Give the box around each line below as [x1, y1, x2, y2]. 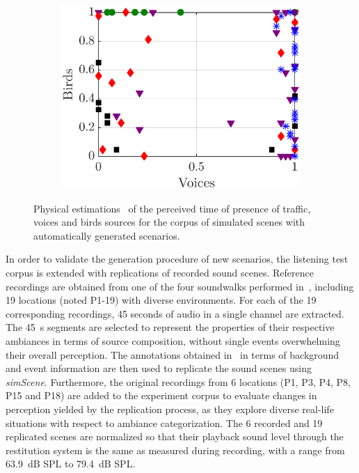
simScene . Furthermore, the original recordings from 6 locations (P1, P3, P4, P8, [6, 374, 351, 389]
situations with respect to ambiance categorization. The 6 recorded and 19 [6, 415, 323, 430]
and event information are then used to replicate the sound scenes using [6, 361, 312, 375]
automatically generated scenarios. [33, 228, 180, 242]
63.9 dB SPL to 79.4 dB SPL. [6, 456, 136, 471]
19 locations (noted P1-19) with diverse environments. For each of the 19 [6, 293, 317, 307]
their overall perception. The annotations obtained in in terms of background [6, 347, 340, 362]
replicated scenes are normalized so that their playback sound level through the [6, 429, 344, 444]
